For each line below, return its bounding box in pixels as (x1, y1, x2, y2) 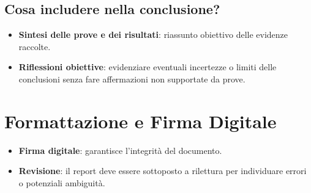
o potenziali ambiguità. (18, 176, 105, 189)
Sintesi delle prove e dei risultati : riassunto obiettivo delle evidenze (18, 28, 288, 41)
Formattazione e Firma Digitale (4, 108, 277, 133)
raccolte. (18, 40, 51, 53)
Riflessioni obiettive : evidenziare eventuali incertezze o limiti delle (18, 60, 277, 73)
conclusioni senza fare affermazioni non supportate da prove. (18, 72, 245, 85)
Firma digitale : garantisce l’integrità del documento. (18, 144, 222, 156)
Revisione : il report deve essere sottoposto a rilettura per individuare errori (18, 164, 307, 177)
